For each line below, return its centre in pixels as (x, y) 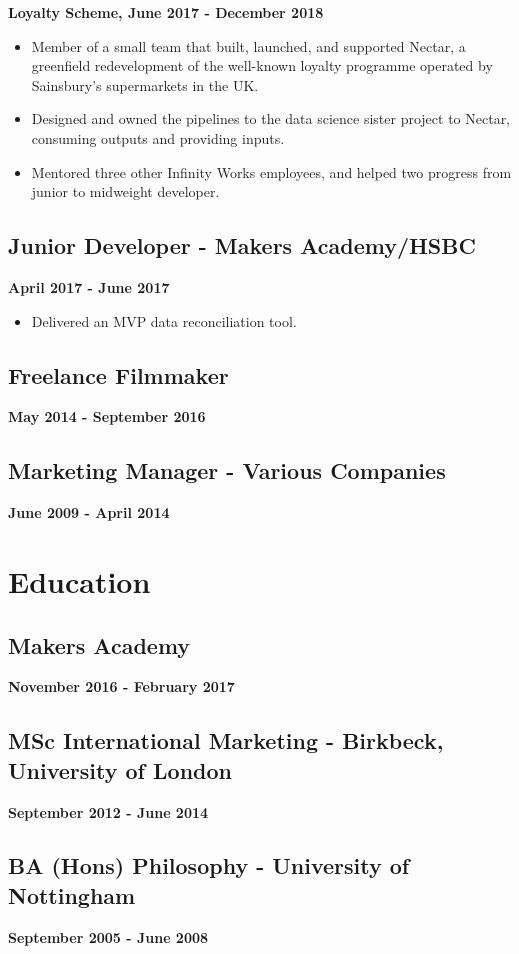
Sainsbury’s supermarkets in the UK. (145, 84)
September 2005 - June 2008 (108, 936)
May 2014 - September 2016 (107, 416)
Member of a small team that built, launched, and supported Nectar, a (248, 45)
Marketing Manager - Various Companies (227, 470)
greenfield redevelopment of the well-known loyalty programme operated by (262, 65)
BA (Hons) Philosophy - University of (209, 865)
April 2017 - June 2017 (89, 286)
